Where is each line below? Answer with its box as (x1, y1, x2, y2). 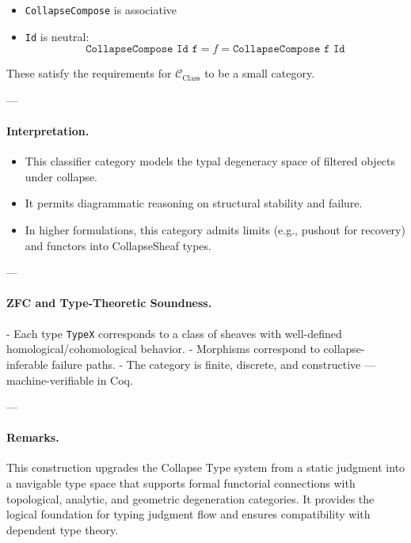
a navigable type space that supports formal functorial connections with (6, 475, 356, 492)
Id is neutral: (25, 28, 89, 44)
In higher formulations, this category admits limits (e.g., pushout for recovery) (25, 222, 405, 238)
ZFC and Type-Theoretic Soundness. (6, 294, 212, 311)
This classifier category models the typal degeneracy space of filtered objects (25, 153, 396, 169)
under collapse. (25, 168, 97, 184)
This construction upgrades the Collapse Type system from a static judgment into (6, 459, 405, 476)
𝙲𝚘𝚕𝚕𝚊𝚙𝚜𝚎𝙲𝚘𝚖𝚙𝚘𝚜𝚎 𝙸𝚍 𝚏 (86, 44, 198, 55)
